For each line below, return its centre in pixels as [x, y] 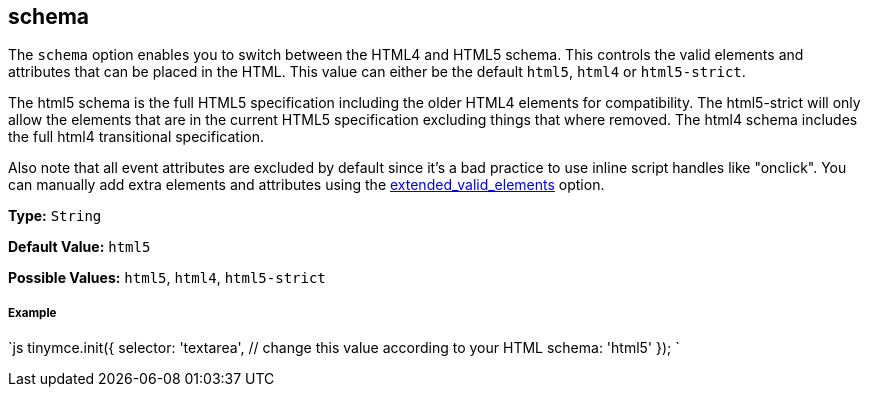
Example [32, 312]
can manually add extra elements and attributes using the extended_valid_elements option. [306, 185]
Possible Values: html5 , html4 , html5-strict [167, 278]
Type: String [55, 216]
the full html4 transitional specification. [136, 137]
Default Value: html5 [79, 247]
